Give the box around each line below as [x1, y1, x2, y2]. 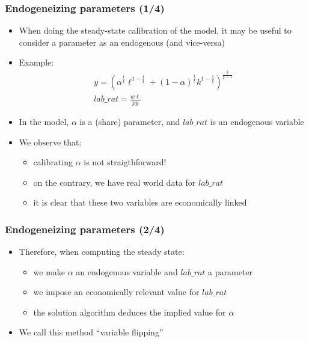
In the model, [19, 115, 69, 127]
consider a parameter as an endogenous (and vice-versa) [19, 35, 225, 48]
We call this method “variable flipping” [19, 326, 164, 338]
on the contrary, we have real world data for [33, 176, 196, 188]
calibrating [33, 156, 73, 168]
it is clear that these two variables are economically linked [33, 196, 247, 209]
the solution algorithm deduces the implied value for [33, 305, 226, 318]
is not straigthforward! [84, 156, 167, 168]
